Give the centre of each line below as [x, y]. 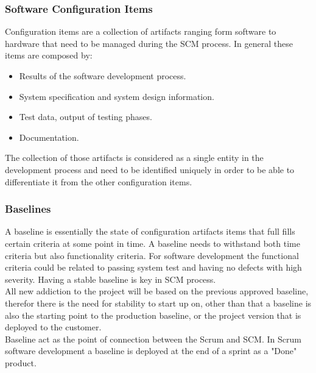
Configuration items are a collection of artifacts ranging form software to [141, 31]
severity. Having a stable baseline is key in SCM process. [111, 279]
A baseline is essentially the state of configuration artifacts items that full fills [150, 231]
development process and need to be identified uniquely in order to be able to [150, 169]
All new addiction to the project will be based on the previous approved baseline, [157, 291]
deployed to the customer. [53, 327]
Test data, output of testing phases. [86, 117]
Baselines [28, 209]
